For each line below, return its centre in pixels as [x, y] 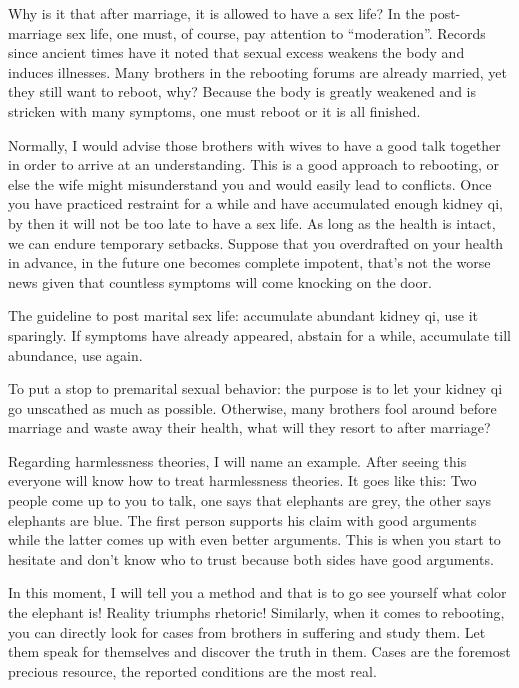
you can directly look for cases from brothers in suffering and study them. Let [247, 631]
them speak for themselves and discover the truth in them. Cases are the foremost [259, 651]
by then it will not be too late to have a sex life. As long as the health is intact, [252, 222]
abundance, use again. [75, 354]
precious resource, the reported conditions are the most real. [192, 670]
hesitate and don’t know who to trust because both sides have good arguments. [251, 558]
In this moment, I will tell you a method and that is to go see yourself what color [257, 592]
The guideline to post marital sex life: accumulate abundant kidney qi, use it [243, 315]
